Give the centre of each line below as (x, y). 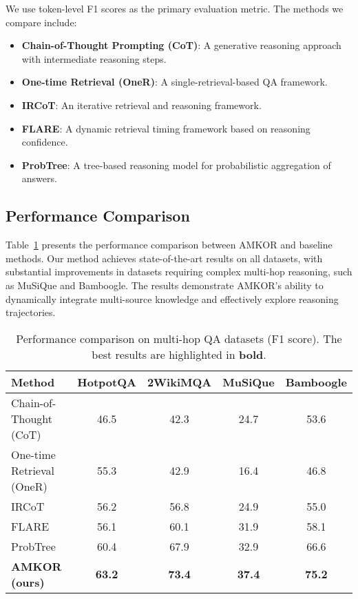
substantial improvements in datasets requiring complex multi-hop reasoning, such (179, 272)
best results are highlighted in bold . (179, 354)
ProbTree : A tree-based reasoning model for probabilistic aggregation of (176, 165)
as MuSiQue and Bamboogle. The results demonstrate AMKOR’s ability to (165, 285)
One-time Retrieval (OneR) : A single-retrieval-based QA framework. (175, 82)
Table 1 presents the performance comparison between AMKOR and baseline (169, 245)
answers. (39, 178)
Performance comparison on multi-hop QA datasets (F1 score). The (179, 338)
